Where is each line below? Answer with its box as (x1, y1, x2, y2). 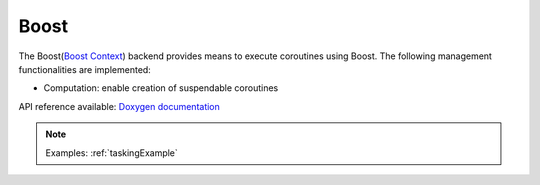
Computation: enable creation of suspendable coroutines (43, 82, 279, 94)
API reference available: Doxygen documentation (18, 100, 220, 112)
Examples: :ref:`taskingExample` (45, 146, 179, 159)
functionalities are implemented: (18, 63, 152, 75)
